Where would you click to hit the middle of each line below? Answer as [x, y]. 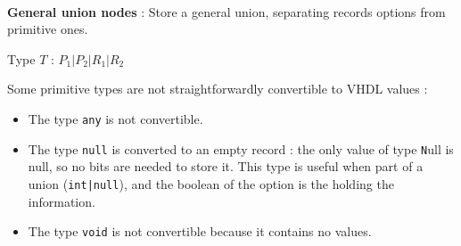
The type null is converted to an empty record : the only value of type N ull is [241, 148]
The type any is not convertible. [115, 118]
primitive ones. [48, 29]
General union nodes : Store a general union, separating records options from [226, 11]
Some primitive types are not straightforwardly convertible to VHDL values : [218, 89]
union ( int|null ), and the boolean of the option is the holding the [211, 183]
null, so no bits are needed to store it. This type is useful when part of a [226, 166]
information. [62, 201]
